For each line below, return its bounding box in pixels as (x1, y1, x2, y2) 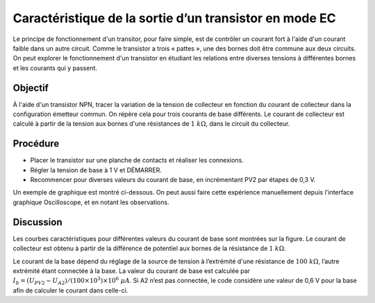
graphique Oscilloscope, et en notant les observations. (12, 198, 169, 206)
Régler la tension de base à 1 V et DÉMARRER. (30, 165, 162, 174)
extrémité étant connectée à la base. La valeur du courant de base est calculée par (12, 266, 250, 275)
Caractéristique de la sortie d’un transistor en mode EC (12, 10, 336, 26)
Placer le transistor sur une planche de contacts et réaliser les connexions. (30, 156, 244, 165)
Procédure (12, 138, 60, 149)
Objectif (12, 82, 49, 94)
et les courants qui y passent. (12, 63, 97, 72)
